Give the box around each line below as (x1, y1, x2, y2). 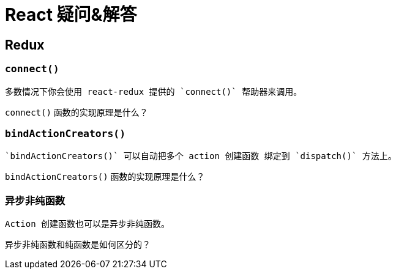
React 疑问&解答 (5, 4, 137, 25)
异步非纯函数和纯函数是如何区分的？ (5, 239, 151, 250)
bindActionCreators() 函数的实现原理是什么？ (5, 171, 205, 182)
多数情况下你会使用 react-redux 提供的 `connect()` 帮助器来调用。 (5, 86, 302, 97)
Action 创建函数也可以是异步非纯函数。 (5, 219, 170, 229)
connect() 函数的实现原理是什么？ (5, 106, 148, 117)
